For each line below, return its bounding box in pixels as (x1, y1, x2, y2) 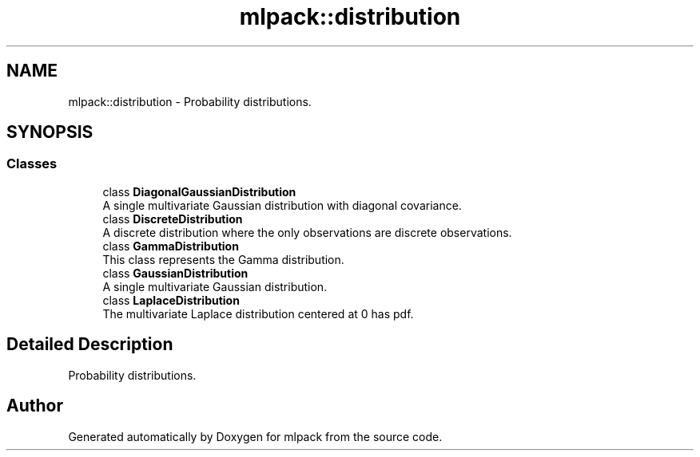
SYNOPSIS (6, 122, 93, 143)
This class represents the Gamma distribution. (102, 252, 344, 266)
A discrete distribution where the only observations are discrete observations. (102, 225, 512, 239)
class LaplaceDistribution (102, 293, 240, 307)
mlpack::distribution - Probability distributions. (68, 94, 312, 108)
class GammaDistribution (102, 238, 239, 253)
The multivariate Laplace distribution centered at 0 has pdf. (102, 306, 414, 321)
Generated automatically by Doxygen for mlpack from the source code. (68, 429, 443, 443)
